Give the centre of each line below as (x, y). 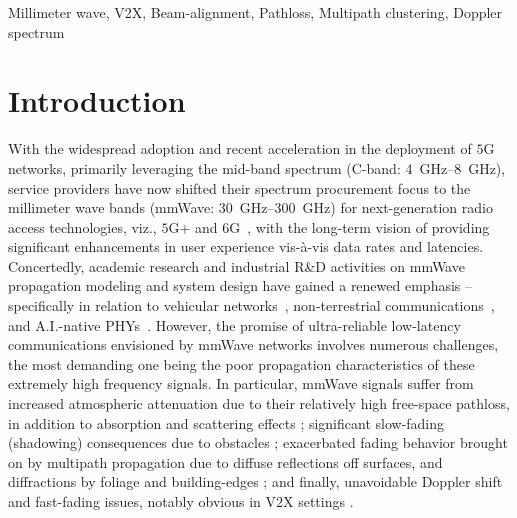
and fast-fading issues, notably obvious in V (142, 501)
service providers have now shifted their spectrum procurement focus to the (239, 187)
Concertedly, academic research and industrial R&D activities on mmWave (236, 265)
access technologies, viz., (82, 226)
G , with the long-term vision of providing (359, 226)
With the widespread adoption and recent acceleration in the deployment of (240, 148)
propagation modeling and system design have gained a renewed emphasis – (240, 285)
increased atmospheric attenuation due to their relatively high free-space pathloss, (259, 403)
